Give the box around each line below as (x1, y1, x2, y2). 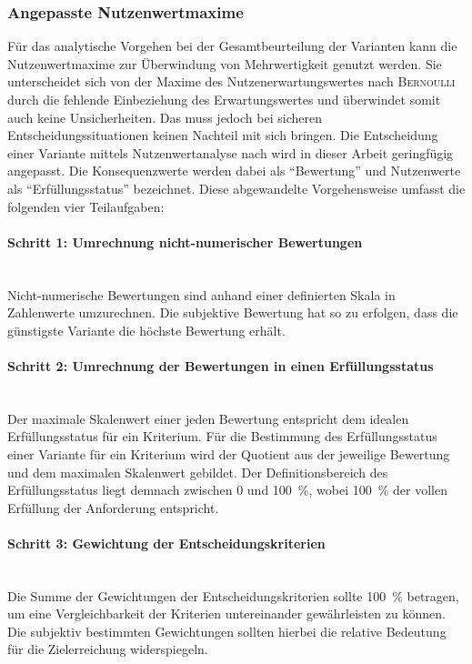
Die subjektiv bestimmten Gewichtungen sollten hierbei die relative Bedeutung (7, 621, 447, 640)
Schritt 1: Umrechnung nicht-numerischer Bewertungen (7, 232, 363, 251)
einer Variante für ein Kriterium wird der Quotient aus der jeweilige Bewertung (7, 444, 450, 463)
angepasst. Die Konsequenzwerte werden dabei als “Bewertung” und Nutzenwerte (7, 161, 461, 180)
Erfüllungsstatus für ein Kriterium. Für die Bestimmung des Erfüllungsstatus (7, 427, 437, 446)
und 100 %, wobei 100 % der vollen (246, 480, 447, 499)
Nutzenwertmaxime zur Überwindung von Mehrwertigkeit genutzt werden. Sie (7, 54, 442, 73)
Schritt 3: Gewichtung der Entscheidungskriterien (7, 533, 326, 552)
